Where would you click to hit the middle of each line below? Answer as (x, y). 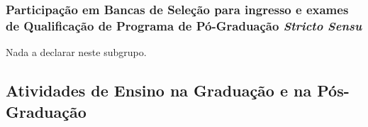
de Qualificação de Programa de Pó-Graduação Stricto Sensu (184, 25)
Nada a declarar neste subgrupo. (76, 52)
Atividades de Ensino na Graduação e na (159, 90)
